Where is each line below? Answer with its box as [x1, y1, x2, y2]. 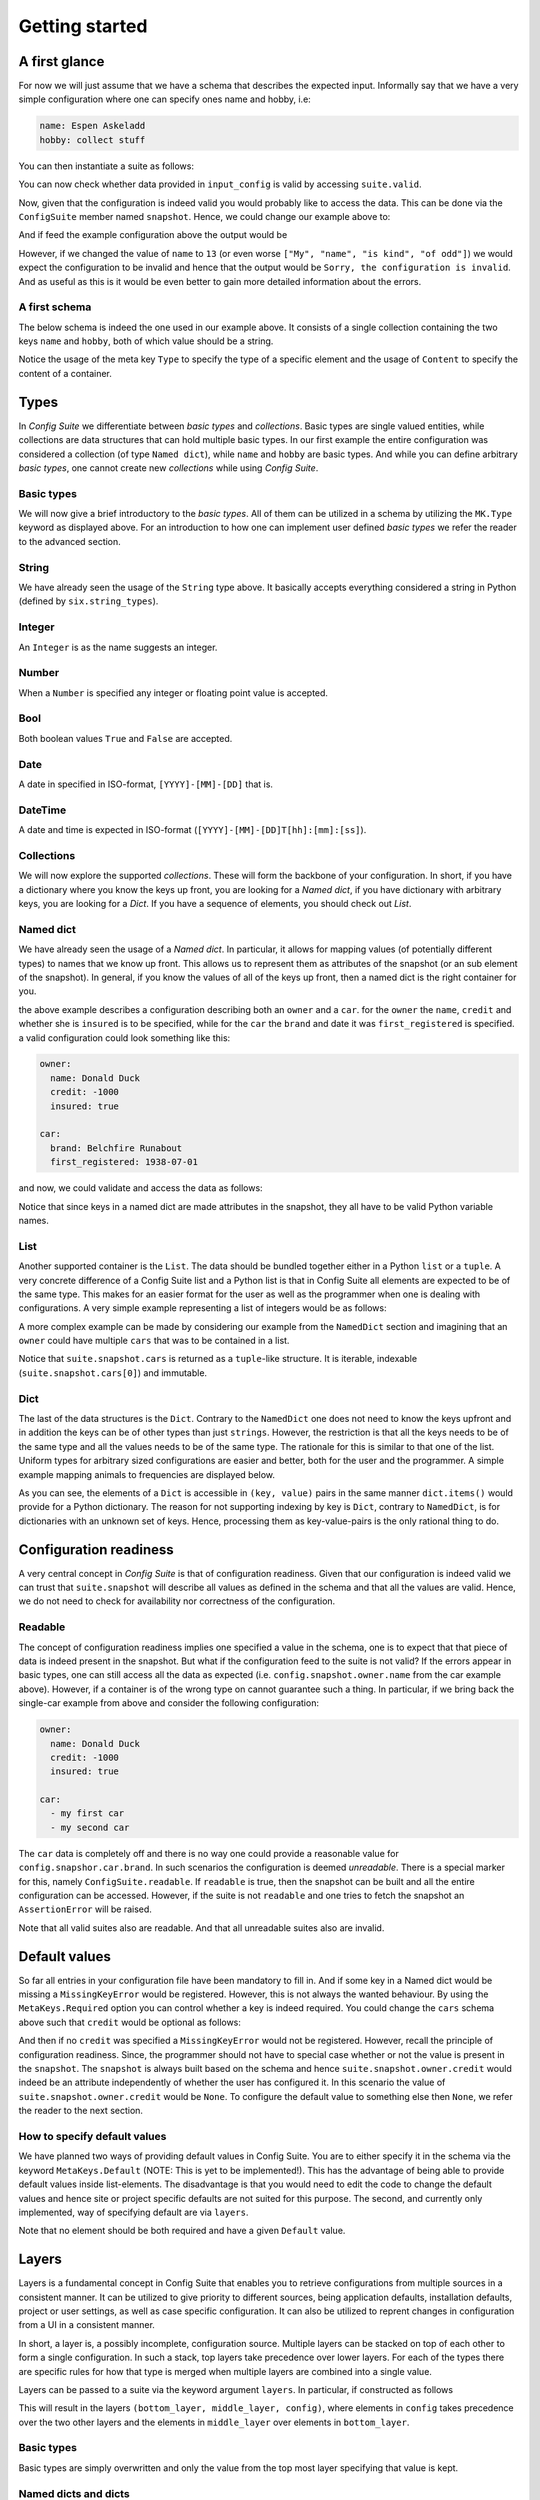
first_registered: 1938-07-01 [50, 1156, 199, 1168]
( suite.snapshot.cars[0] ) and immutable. [18, 1366, 208, 1379]
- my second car [50, 1821, 130, 1833]
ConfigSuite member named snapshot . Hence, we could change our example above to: [18, 210, 391, 222]
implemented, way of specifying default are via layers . [18, 2206, 249, 2218]
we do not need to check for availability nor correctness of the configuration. [18, 1595, 336, 1607]
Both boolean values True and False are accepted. [18, 732, 233, 744]
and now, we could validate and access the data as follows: [18, 1182, 264, 1194]
